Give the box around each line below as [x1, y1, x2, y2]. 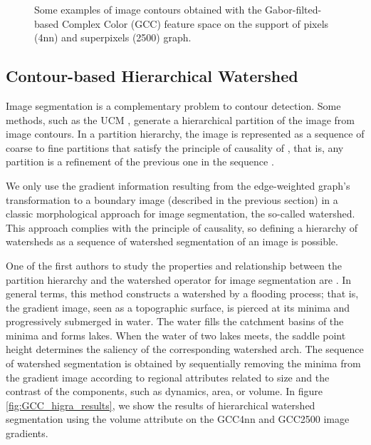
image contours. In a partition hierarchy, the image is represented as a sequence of [6, 126, 365, 141]
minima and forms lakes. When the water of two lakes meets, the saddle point [6, 327, 346, 342]
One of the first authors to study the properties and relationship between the [6, 257, 342, 272]
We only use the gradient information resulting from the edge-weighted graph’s [6, 178, 350, 193]
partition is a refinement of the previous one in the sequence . [6, 154, 274, 169]
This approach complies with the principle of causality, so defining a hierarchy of [6, 220, 357, 235]
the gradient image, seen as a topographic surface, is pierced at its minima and [6, 300, 350, 314]
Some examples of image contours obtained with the [34, 2, 262, 16]
